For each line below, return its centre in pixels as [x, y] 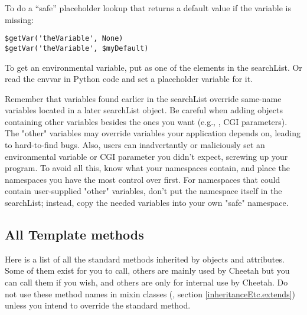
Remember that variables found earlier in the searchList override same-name [143, 98]
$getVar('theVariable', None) [64, 39]
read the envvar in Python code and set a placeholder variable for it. [129, 79]
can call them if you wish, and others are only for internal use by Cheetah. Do [146, 282]
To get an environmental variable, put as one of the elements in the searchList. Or [153, 67]
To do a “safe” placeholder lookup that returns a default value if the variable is [148, 8]
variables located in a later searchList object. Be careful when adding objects [144, 110]
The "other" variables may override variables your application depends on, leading [153, 133]
